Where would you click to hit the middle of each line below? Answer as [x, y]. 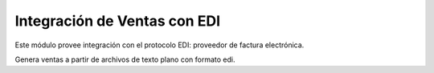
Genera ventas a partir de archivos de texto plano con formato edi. [125, 59]
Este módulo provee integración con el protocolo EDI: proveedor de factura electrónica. [160, 45]
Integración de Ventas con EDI [118, 21]
